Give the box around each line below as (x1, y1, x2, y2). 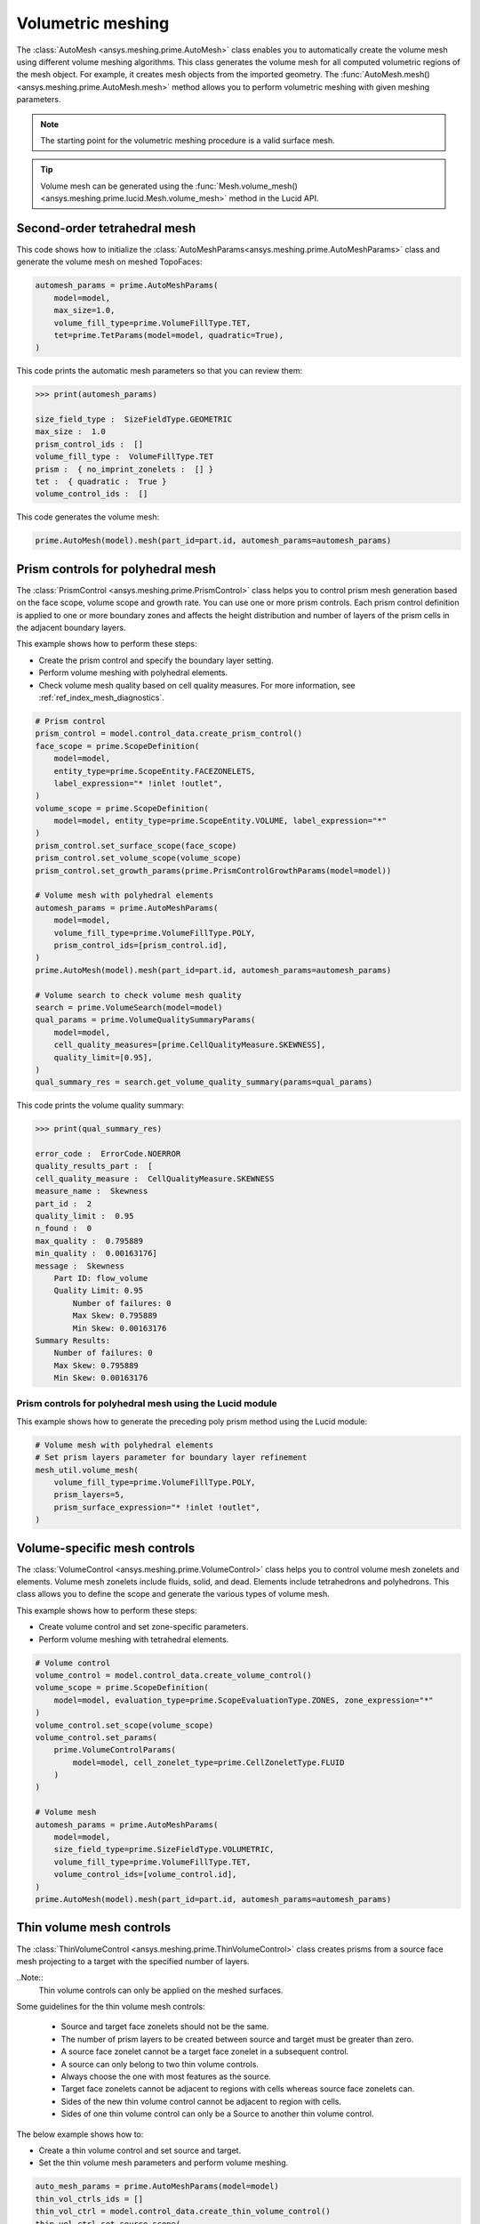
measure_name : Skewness (35, 1186, 148, 1197)
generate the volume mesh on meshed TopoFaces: (16, 256, 203, 267)
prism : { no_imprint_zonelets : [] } (35, 463, 213, 474)
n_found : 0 (35, 1223, 92, 1234)
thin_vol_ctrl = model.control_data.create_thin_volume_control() (35, 2206, 331, 2217)
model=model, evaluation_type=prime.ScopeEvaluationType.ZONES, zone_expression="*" (53, 1695, 435, 1705)
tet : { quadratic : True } (35, 477, 167, 487)
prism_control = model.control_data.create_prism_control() (35, 729, 303, 738)
